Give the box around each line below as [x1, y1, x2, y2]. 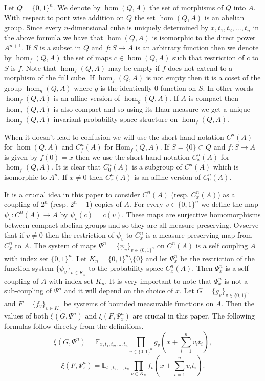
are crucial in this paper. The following [132, 310, 255, 321]
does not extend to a [168, 62, 233, 73]
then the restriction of [45, 229, 114, 240]
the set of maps [63, 52, 112, 62]
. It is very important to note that [105, 275, 212, 286]
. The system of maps [29, 240, 97, 250]
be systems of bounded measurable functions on [63, 298, 214, 308]
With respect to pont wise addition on [4, 12, 124, 23]
